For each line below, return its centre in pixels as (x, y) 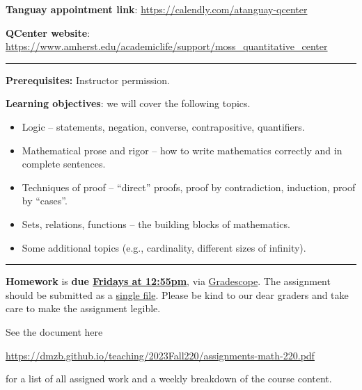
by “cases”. (45, 201)
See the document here (54, 331)
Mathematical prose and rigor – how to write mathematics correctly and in (182, 150)
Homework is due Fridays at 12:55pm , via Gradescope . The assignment (168, 281)
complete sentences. (64, 164)
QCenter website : (48, 32)
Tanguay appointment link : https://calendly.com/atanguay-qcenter (157, 9)
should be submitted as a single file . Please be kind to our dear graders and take (177, 294)
